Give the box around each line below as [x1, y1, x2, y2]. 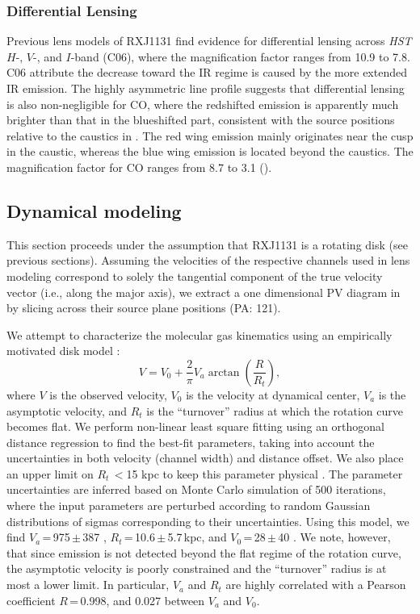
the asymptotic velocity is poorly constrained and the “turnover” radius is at [6, 560, 387, 577]
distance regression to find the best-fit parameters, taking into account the [6, 433, 375, 450]
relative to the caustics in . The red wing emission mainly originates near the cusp [6, 127, 414, 144]
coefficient [6, 591, 56, 608]
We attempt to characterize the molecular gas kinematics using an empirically [6, 326, 393, 343]
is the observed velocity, [49, 386, 167, 403]
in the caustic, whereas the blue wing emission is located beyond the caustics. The [6, 143, 414, 160]
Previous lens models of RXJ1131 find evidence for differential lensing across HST [6, 32, 412, 49]
